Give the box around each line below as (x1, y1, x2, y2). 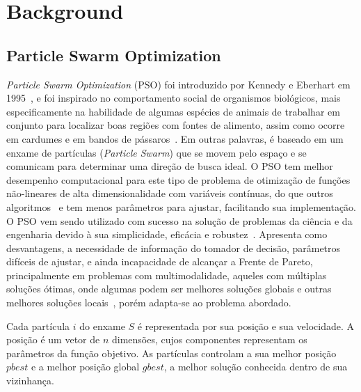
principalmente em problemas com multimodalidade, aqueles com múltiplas (6, 267, 327, 282)
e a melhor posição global (31, 359, 140, 374)
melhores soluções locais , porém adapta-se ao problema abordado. (6, 295, 291, 310)
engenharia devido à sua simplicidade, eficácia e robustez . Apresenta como (6, 227, 328, 242)
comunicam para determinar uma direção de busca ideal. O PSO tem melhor (6, 159, 333, 173)
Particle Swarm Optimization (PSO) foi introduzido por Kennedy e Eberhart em (6, 77, 351, 91)
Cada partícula (6, 318, 70, 333)
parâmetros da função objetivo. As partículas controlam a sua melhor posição (6, 345, 337, 360)
